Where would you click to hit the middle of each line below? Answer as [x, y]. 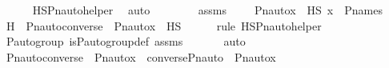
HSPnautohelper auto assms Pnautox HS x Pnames [207, 10]
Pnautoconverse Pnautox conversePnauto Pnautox [141, 56]
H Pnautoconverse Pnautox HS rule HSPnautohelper [164, 25]
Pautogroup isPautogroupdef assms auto [126, 41]
